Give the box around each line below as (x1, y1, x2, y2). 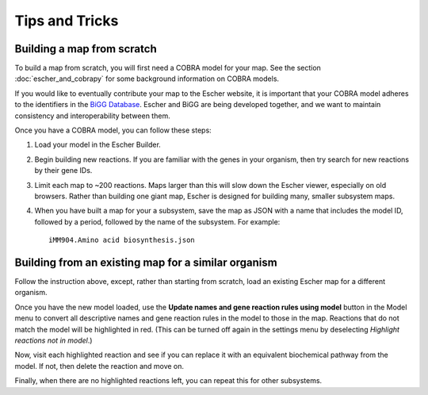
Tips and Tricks (14, 12, 119, 29)
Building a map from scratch (14, 42, 158, 56)
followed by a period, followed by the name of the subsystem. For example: (34, 217, 281, 226)
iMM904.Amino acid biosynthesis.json (48, 236, 196, 245)
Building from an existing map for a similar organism (14, 255, 277, 269)
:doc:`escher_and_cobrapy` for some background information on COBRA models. (14, 74, 280, 83)
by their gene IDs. (34, 166, 93, 175)
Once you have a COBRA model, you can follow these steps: (14, 125, 212, 135)
